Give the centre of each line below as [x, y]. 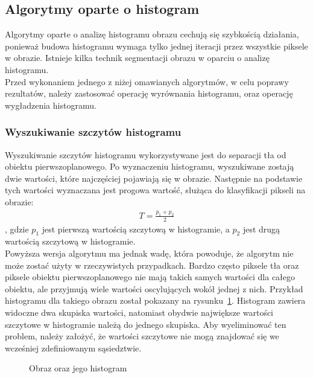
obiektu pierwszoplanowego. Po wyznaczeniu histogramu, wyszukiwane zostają [150, 166]
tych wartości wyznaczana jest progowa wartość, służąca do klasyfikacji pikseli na [155, 190]
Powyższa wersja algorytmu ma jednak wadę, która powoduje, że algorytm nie [149, 253]
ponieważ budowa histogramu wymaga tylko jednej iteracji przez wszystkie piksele [156, 46]
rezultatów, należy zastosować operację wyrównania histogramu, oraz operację [149, 93]
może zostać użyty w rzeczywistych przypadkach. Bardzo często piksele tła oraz [152, 265]
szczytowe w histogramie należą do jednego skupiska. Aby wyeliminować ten [146, 324]
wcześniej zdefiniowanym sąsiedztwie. [73, 348]
